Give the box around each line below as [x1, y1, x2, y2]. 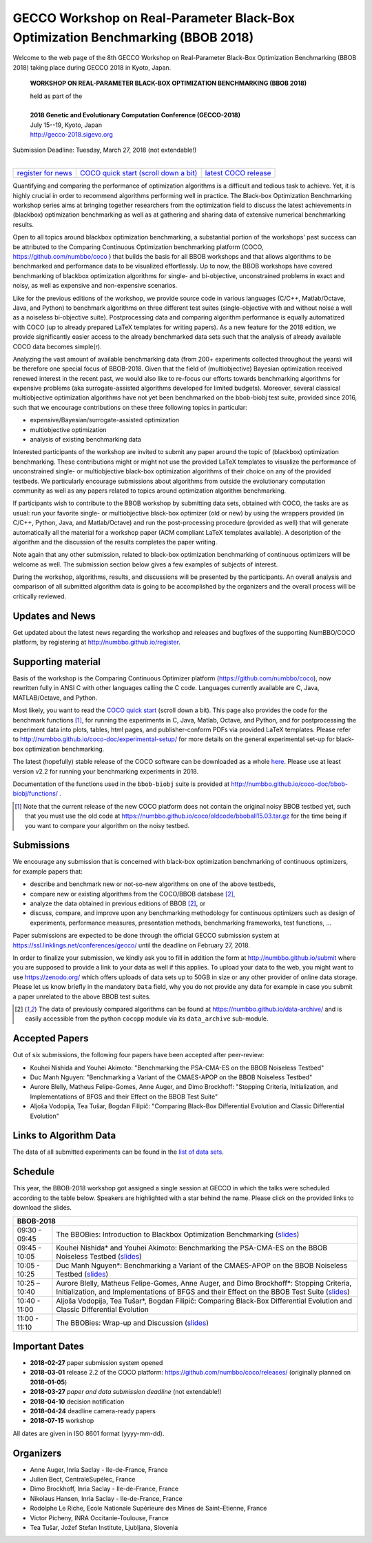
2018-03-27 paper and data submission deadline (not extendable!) [30, 1388, 222, 1396]
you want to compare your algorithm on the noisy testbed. [25, 821, 190, 829]
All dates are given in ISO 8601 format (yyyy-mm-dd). [12, 1429, 165, 1437]
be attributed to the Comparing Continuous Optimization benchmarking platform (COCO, [12, 242, 264, 251]
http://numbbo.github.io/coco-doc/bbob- [231, 780, 348, 788]
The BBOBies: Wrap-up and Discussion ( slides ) [56, 1318, 209, 1328]
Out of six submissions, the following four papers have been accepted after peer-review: [12, 1051, 265, 1059]
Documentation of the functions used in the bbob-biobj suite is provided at [12, 780, 230, 788]
